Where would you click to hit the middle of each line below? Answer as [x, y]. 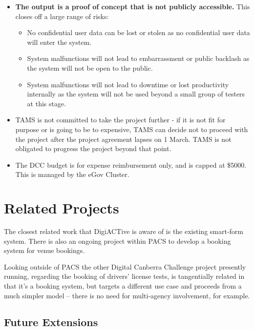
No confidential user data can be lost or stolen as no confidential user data [138, 32]
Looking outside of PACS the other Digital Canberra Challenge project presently [125, 266]
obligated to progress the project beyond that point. [93, 148]
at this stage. [47, 103]
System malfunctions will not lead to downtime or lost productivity [128, 84]
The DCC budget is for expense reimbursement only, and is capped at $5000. [131, 165]
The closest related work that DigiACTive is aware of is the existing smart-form [124, 231]
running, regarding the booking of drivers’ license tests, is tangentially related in [124, 276]
